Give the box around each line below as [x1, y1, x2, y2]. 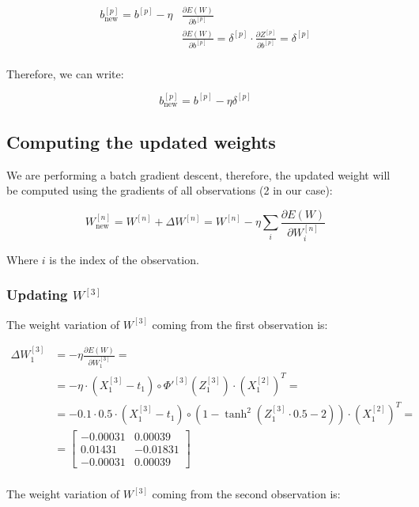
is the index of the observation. [49, 251, 199, 267]
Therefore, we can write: [6, 65, 124, 81]
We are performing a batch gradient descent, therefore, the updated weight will [6, 166, 391, 183]
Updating [6, 285, 68, 305]
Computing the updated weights [6, 129, 276, 153]
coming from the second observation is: [152, 486, 341, 502]
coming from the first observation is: [152, 316, 328, 332]
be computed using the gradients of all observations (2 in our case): [6, 182, 333, 199]
